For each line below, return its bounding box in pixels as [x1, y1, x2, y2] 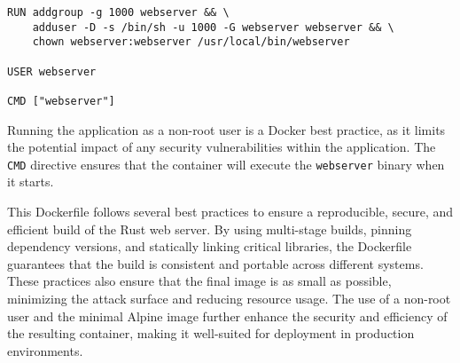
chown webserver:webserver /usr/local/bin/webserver [32, 36, 350, 49]
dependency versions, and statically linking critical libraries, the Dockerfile [7, 237, 412, 256]
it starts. [7, 172, 54, 191]
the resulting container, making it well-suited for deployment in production [7, 324, 415, 343]
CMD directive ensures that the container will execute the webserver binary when [7, 154, 445, 173]
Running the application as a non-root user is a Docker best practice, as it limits [7, 120, 446, 138]
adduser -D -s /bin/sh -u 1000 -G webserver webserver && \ [32, 20, 394, 34]
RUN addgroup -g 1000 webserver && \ [7, 6, 230, 19]
